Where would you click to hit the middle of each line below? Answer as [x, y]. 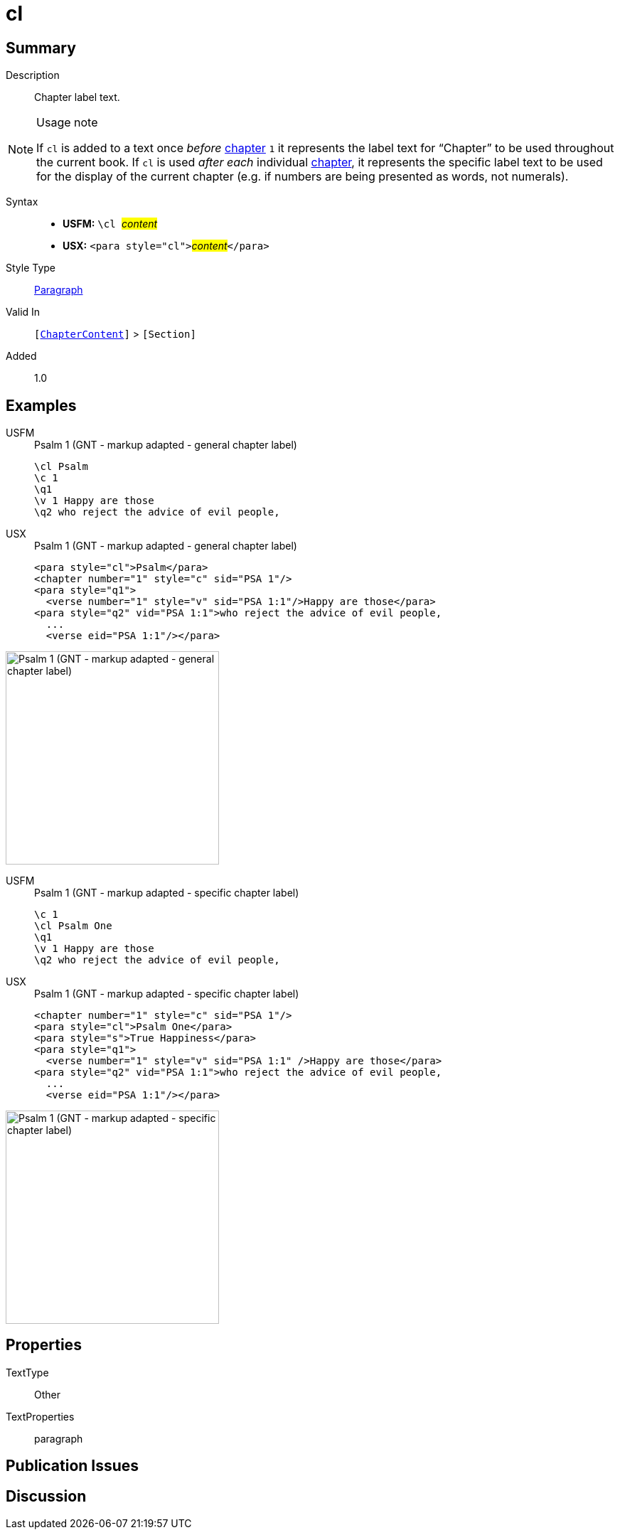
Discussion [46, 1496]
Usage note [67, 123]
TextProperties [40, 1416]
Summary [41, 48]
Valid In [23, 312]
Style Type [31, 268]
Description [33, 75]
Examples [41, 405]
